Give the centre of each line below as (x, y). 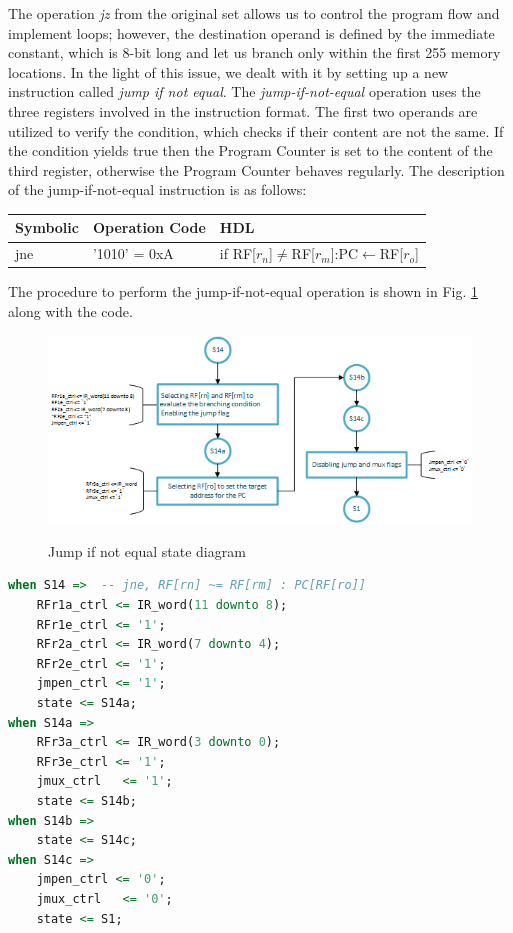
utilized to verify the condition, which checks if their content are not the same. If (256, 130)
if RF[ (238, 253)
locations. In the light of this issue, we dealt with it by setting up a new (228, 71)
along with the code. (70, 310)
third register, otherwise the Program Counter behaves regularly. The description (256, 169)
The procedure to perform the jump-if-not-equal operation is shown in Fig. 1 (243, 291)
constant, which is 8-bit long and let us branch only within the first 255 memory (254, 52)
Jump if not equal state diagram (147, 550)
